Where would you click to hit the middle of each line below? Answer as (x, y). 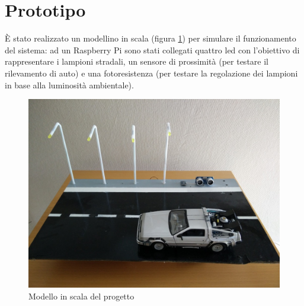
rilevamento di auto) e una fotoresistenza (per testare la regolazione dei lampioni (151, 73)
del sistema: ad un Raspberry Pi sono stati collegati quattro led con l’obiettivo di (152, 50)
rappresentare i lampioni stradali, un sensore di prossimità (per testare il (137, 61)
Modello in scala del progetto (81, 296)
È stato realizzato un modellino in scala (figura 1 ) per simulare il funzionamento (151, 38)
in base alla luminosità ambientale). (69, 85)
